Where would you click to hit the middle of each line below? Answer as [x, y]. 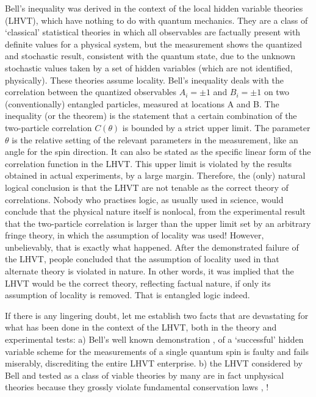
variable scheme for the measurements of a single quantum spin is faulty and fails [157, 351]
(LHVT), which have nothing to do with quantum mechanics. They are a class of [156, 20]
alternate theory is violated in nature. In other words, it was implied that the [149, 271]
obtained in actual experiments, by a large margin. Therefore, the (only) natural [155, 175]
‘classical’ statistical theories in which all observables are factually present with [153, 32]
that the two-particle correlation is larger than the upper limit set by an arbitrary [158, 223]
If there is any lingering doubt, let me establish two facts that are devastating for [157, 315]
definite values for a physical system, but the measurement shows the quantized [154, 44]
